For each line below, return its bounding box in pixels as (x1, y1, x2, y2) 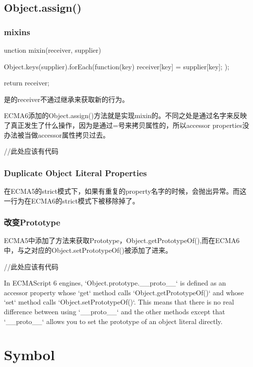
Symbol (4, 345, 55, 365)
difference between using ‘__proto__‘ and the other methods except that (4, 306, 225, 316)
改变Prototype (4, 216, 60, 228)
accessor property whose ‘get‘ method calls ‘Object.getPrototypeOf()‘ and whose (4, 287, 244, 297)
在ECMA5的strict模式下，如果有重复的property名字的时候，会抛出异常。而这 (4, 185, 247, 196)
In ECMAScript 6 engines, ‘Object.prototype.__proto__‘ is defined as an (4, 278, 226, 288)
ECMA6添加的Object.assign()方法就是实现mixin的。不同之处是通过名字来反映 (4, 110, 247, 121)
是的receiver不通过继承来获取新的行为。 (4, 94, 129, 104)
